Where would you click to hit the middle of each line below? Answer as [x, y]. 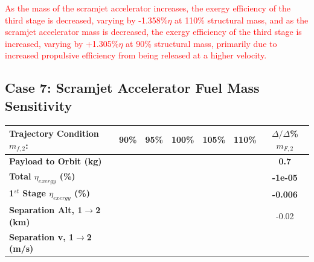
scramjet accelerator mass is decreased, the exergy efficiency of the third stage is [153, 32]
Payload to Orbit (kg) [56, 161]
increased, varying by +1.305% [62, 43]
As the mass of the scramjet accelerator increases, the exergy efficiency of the [148, 8]
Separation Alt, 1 [46, 210]
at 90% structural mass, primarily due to [201, 43]
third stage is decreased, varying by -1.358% [86, 20]
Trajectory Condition [54, 133]
